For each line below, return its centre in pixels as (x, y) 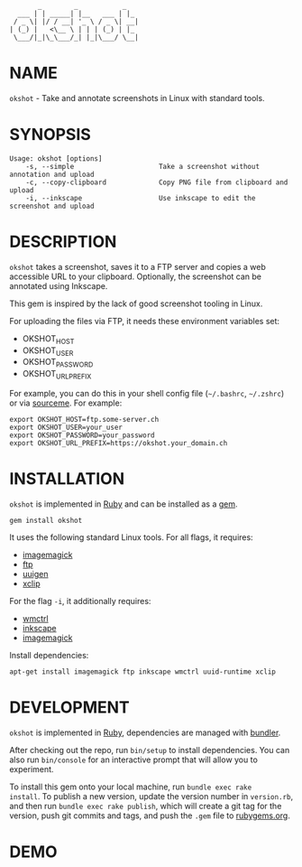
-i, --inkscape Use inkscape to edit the (141, 198)
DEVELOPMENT (70, 708)
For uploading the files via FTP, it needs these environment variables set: (145, 321)
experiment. (32, 769)
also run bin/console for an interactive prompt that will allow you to (134, 760)
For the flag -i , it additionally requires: (80, 601)
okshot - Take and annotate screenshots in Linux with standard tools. (137, 98)
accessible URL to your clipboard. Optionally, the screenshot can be (136, 276)
